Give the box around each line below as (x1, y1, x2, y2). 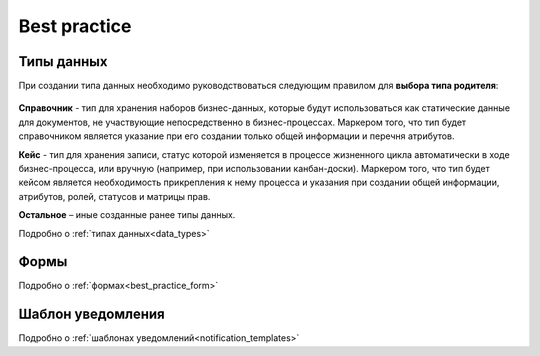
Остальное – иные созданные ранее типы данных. (18, 209, 236, 221)
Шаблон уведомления (18, 306, 165, 323)
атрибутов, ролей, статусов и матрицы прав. (18, 190, 211, 202)
